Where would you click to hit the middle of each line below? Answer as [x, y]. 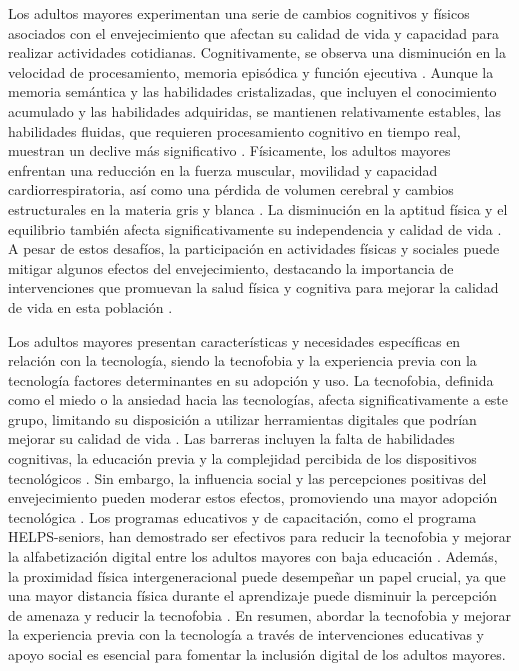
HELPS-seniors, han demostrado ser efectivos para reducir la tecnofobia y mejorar [260, 536]
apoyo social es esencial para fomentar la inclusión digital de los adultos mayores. [257, 654]
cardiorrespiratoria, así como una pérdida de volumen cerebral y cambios [231, 189]
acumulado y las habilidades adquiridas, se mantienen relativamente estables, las [254, 110]
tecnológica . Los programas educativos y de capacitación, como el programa [242, 516]
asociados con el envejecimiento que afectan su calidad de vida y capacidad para [254, 32]
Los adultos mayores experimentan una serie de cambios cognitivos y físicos [239, 13]
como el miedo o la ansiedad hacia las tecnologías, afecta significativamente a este [258, 399]
